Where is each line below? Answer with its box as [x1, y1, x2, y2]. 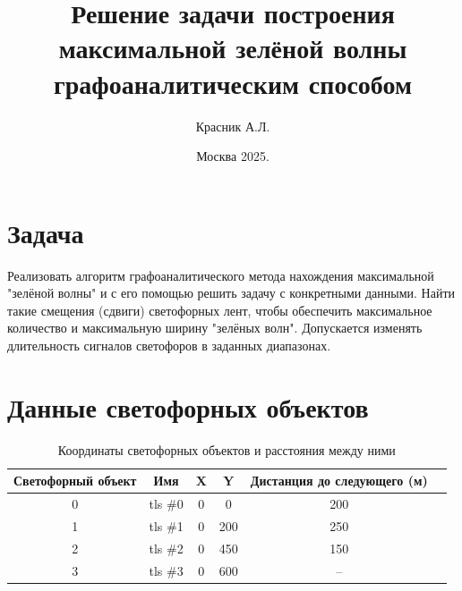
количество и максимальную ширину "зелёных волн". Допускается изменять [7, 318, 423, 337]
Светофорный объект [13, 471, 137, 490]
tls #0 [149, 494, 184, 513]
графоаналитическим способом [54, 64, 412, 101]
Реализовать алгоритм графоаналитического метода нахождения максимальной [7, 266, 434, 284]
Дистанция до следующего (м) [250, 471, 428, 490]
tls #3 [149, 561, 184, 579]
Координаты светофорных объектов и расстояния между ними [57, 440, 396, 459]
